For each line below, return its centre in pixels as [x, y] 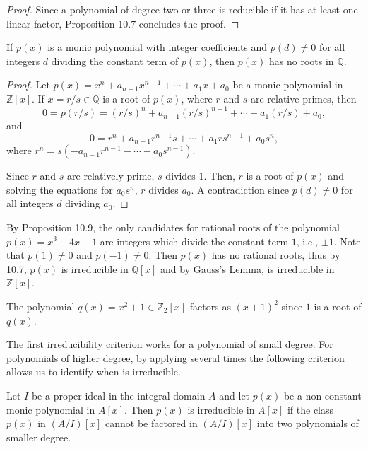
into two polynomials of [308, 423]
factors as [210, 306]
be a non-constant [322, 395]
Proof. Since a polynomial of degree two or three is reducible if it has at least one [182, 9]
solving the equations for [60, 189]
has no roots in [302, 60]
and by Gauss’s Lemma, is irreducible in [248, 268]
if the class [310, 409]
